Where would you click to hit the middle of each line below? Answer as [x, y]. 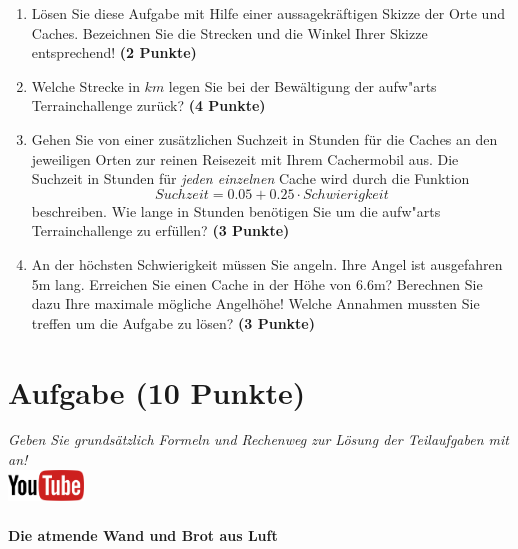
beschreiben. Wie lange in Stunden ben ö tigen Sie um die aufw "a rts [236, 210]
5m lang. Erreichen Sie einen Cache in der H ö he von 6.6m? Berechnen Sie [257, 283]
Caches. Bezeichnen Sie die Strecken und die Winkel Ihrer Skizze [229, 32]
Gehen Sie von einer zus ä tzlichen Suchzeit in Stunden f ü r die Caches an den [264, 138]
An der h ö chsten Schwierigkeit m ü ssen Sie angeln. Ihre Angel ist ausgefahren [267, 263]
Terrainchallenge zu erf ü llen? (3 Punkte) [160, 230]
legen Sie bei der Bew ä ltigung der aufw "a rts [302, 85]
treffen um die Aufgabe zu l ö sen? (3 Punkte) [173, 322]
